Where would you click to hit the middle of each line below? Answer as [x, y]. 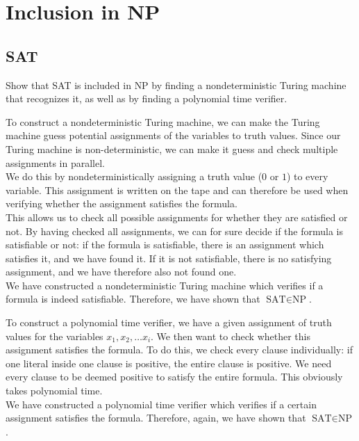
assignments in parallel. [55, 162]
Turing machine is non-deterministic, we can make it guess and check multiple [172, 149]
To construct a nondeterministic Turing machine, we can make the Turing [163, 121]
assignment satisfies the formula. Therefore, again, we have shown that [156, 418]
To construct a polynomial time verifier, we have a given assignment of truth [169, 322]
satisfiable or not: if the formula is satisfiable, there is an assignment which [165, 244]
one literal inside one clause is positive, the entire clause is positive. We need [169, 363]
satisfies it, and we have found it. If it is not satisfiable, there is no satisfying [169, 258]
